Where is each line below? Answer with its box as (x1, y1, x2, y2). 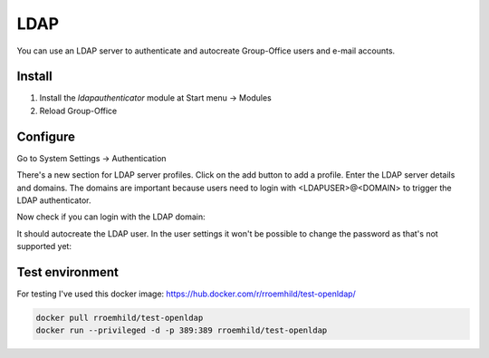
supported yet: (16, 241, 72, 252)
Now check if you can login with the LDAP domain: (16, 211, 206, 222)
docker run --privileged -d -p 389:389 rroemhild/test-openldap (35, 325, 328, 335)
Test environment (16, 264, 120, 280)
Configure (16, 129, 76, 144)
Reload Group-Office (39, 105, 118, 116)
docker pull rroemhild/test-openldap (35, 313, 204, 323)
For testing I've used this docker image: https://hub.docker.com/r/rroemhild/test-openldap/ (16, 288, 357, 299)
